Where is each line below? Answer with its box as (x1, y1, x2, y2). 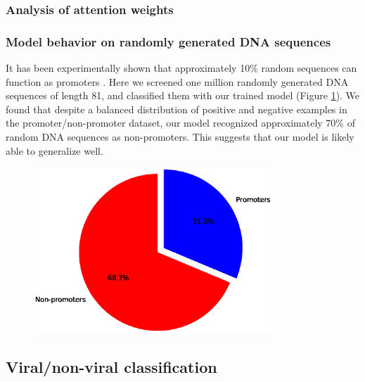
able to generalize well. (6, 143, 103, 158)
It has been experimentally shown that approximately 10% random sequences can (6, 61, 357, 75)
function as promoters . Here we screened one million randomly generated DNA (6, 74, 349, 89)
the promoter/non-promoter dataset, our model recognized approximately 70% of (6, 115, 355, 130)
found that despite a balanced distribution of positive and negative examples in (6, 101, 347, 116)
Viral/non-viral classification (6, 356, 217, 378)
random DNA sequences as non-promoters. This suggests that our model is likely (6, 129, 354, 144)
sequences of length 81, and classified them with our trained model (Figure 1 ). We (6, 88, 360, 103)
